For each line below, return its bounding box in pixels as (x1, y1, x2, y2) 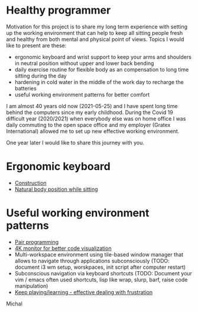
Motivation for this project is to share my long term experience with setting (6, 23, 188, 30)
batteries (14, 84, 37, 92)
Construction (14, 179, 47, 186)
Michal (6, 300, 22, 307)
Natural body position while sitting (14, 186, 99, 193)
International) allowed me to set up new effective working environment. (6, 128, 180, 135)
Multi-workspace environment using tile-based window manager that (14, 251, 184, 258)
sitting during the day (14, 72, 67, 79)
